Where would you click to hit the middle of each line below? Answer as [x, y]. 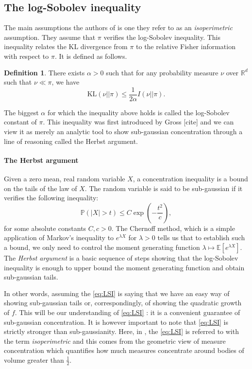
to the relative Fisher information [186, 46]
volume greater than [34, 360]
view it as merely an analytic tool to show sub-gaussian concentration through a [123, 132]
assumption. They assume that [50, 37]
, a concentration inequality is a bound [190, 178]
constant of [20, 122]
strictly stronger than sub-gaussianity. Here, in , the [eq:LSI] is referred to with [121, 331]
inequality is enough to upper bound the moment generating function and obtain [124, 267]
